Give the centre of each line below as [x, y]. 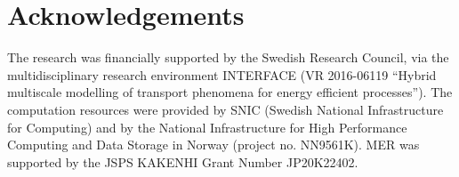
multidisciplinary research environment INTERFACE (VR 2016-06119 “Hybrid [222, 74]
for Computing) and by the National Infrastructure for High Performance [207, 127]
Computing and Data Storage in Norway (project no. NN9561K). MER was [213, 145]
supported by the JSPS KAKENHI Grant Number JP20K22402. [183, 161]
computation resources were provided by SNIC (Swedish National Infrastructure [225, 109]
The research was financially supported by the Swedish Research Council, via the [228, 57]
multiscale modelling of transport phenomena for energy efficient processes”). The [230, 92]
